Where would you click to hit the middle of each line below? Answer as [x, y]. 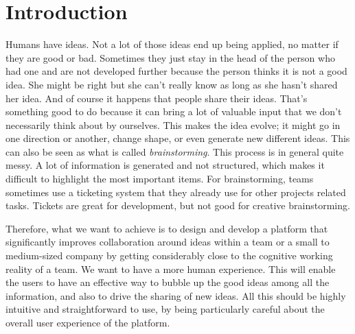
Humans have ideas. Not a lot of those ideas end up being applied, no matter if [172, 44]
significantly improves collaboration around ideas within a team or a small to [168, 242]
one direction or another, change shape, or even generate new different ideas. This [178, 138]
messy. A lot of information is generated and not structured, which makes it [165, 165]
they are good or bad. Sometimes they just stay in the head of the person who [170, 57]
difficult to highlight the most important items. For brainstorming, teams [160, 179]
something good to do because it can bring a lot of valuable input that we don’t [174, 111]
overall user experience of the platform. [88, 322]
